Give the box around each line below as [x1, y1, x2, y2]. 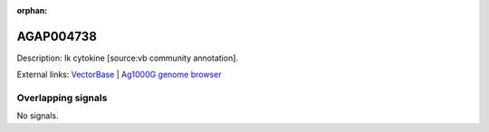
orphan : [16, 5, 48, 15]
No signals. [16, 110, 59, 121]
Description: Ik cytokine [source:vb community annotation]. [16, 52, 239, 63]
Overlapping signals [16, 91, 108, 104]
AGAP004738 [16, 28, 97, 44]
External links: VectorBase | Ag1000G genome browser [16, 69, 222, 80]
